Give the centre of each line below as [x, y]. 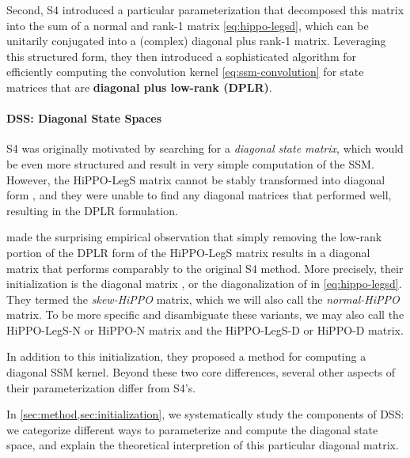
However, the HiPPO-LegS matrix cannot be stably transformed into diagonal [196, 179]
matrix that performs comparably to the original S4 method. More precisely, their [205, 268]
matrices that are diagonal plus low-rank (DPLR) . [139, 87]
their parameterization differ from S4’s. [101, 387]
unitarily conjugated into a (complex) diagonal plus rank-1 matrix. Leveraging [196, 41]
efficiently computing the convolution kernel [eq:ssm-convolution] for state [185, 72]
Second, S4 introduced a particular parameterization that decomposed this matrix [205, 9]
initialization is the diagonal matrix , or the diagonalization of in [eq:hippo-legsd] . [204, 284]
